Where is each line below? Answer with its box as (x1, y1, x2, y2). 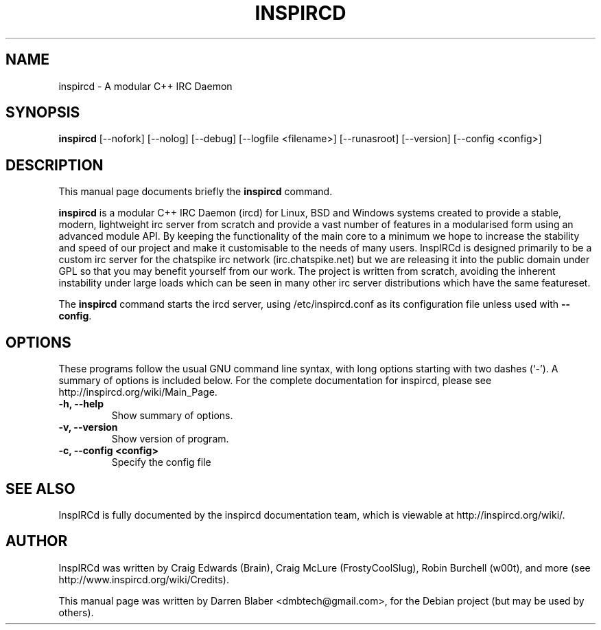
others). (58, 606, 94, 618)
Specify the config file (111, 456, 211, 469)
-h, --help (58, 398, 104, 410)
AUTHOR (5, 532, 68, 550)
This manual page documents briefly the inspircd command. (58, 185, 333, 198)
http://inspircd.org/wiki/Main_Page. (58, 386, 217, 398)
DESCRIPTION (5, 156, 104, 174)
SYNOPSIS (5, 104, 80, 122)
